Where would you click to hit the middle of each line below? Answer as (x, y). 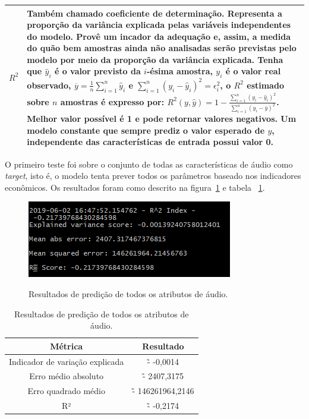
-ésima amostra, (179, 71)
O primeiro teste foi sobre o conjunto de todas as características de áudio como (149, 164)
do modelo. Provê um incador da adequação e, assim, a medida (159, 36)
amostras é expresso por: (112, 101)
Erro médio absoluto (67, 376)
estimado (265, 85)
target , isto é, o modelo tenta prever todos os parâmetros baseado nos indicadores (153, 176)
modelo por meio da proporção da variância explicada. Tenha (155, 59)
